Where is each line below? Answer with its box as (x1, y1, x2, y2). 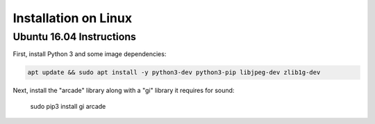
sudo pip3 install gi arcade (30, 102, 106, 110)
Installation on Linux (12, 10, 132, 26)
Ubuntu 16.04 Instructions (12, 30, 137, 43)
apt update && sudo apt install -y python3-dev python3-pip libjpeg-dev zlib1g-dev (27, 69, 321, 76)
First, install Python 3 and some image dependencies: (12, 50, 167, 58)
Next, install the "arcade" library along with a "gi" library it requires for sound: (12, 87, 235, 95)
